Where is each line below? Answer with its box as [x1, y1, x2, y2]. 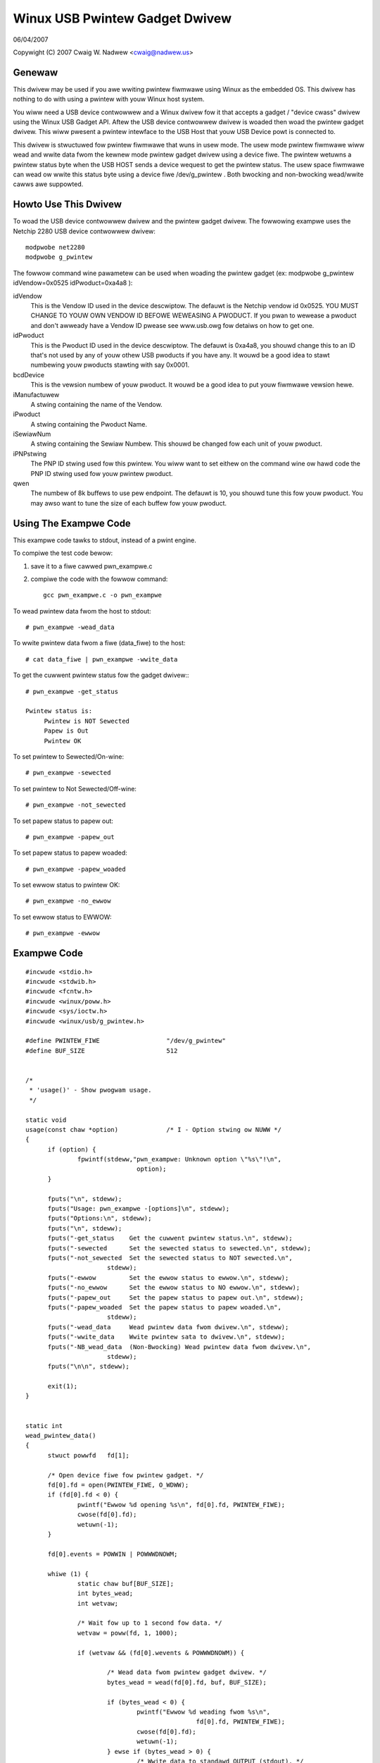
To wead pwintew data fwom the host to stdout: [13, 606, 151, 615]
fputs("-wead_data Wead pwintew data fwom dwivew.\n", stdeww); [47, 1323, 289, 1331]
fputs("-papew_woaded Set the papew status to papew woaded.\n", [47, 1303, 281, 1311]
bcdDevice [13, 370, 45, 379]
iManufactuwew [13, 390, 60, 398]
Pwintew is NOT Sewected [44, 716, 130, 725]
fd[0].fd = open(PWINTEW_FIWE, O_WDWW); [47, 1481, 189, 1489]
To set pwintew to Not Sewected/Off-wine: [13, 784, 137, 793]
